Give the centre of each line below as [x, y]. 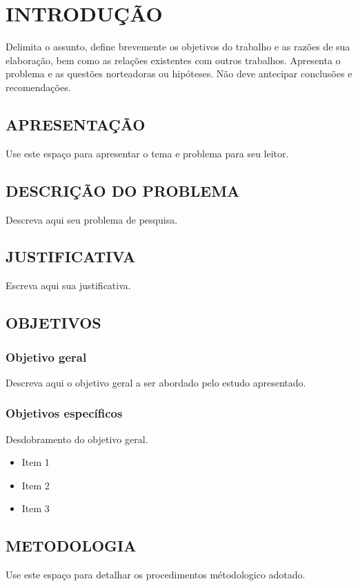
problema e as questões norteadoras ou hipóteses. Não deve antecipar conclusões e [179, 74]
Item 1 [36, 462]
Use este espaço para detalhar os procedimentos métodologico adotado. [156, 575]
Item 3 [36, 508]
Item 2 [36, 485]
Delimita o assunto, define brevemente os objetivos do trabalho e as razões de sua [178, 47]
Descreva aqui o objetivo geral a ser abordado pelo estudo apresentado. [156, 382]
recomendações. [38, 87]
